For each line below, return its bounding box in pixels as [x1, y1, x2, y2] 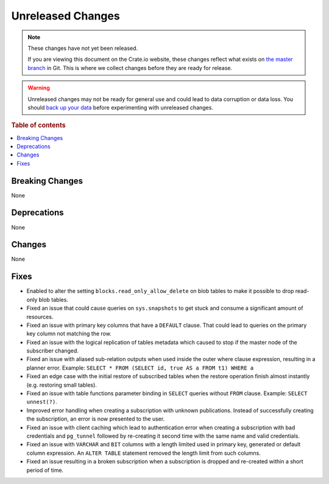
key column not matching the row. [26, 330, 112, 337]
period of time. [26, 466, 64, 474]
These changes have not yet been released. [27, 44, 138, 52]
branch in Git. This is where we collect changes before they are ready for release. [27, 64, 233, 71]
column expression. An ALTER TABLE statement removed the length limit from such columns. [26, 449, 261, 457]
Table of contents [11, 121, 66, 130]
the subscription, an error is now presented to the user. [26, 415, 165, 423]
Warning [27, 84, 50, 91]
